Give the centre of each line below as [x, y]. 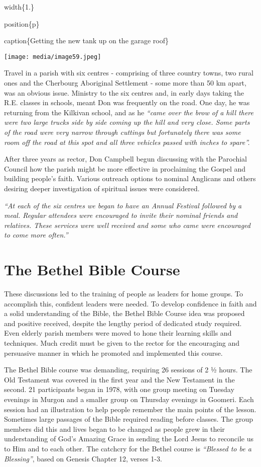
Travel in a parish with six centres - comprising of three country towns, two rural [129, 73]
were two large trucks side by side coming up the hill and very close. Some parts [127, 122]
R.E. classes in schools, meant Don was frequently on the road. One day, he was [127, 102]
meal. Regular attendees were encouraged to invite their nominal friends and [121, 215]
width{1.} [19, 7]
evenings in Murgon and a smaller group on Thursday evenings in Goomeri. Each [129, 399]
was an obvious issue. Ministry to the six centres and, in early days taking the [124, 92]
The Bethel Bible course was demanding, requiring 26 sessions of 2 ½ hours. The [128, 370]
